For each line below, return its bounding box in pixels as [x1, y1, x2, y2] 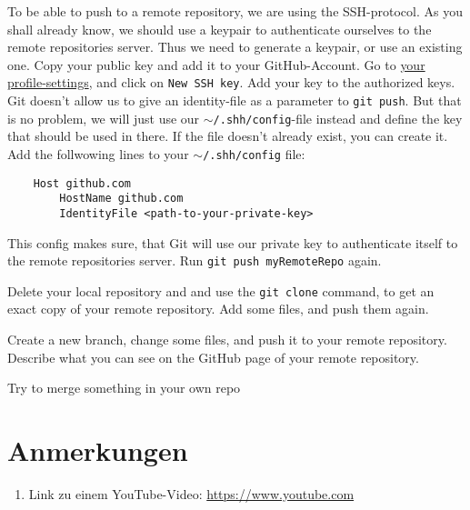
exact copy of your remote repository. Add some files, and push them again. [7, 299, 429, 318]
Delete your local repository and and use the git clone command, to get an [7, 281, 435, 300]
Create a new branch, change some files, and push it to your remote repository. [7, 330, 447, 349]
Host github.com [33, 176, 132, 190]
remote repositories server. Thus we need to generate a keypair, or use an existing [7, 37, 463, 56]
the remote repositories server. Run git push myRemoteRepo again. [7, 251, 382, 270]
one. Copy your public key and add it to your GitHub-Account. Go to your [7, 55, 425, 74]
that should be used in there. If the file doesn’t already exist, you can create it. [7, 126, 448, 145]
